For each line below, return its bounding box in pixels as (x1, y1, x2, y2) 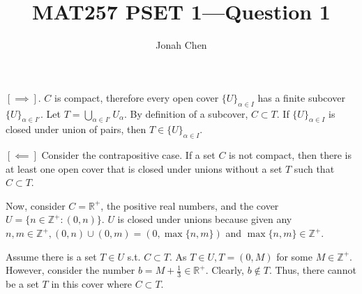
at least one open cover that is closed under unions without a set (6, 161, 282, 176)
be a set (6, 277, 39, 291)
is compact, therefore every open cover (54, 90, 219, 105)
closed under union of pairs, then (6, 122, 146, 137)
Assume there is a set (6, 249, 97, 263)
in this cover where (51, 277, 133, 291)
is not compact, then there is (229, 148, 352, 162)
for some (276, 249, 312, 263)
